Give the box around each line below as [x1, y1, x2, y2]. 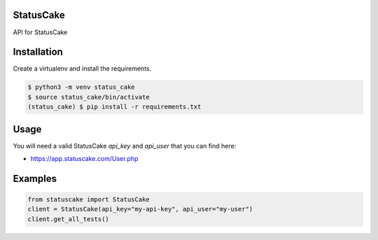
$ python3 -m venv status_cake [27, 83, 136, 91]
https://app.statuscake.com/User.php [30, 155, 139, 163]
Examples [13, 172, 57, 185]
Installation [13, 46, 63, 58]
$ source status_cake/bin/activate [27, 93, 150, 101]
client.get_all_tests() [27, 215, 110, 223]
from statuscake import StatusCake [27, 196, 150, 204]
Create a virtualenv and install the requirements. [13, 64, 152, 73]
